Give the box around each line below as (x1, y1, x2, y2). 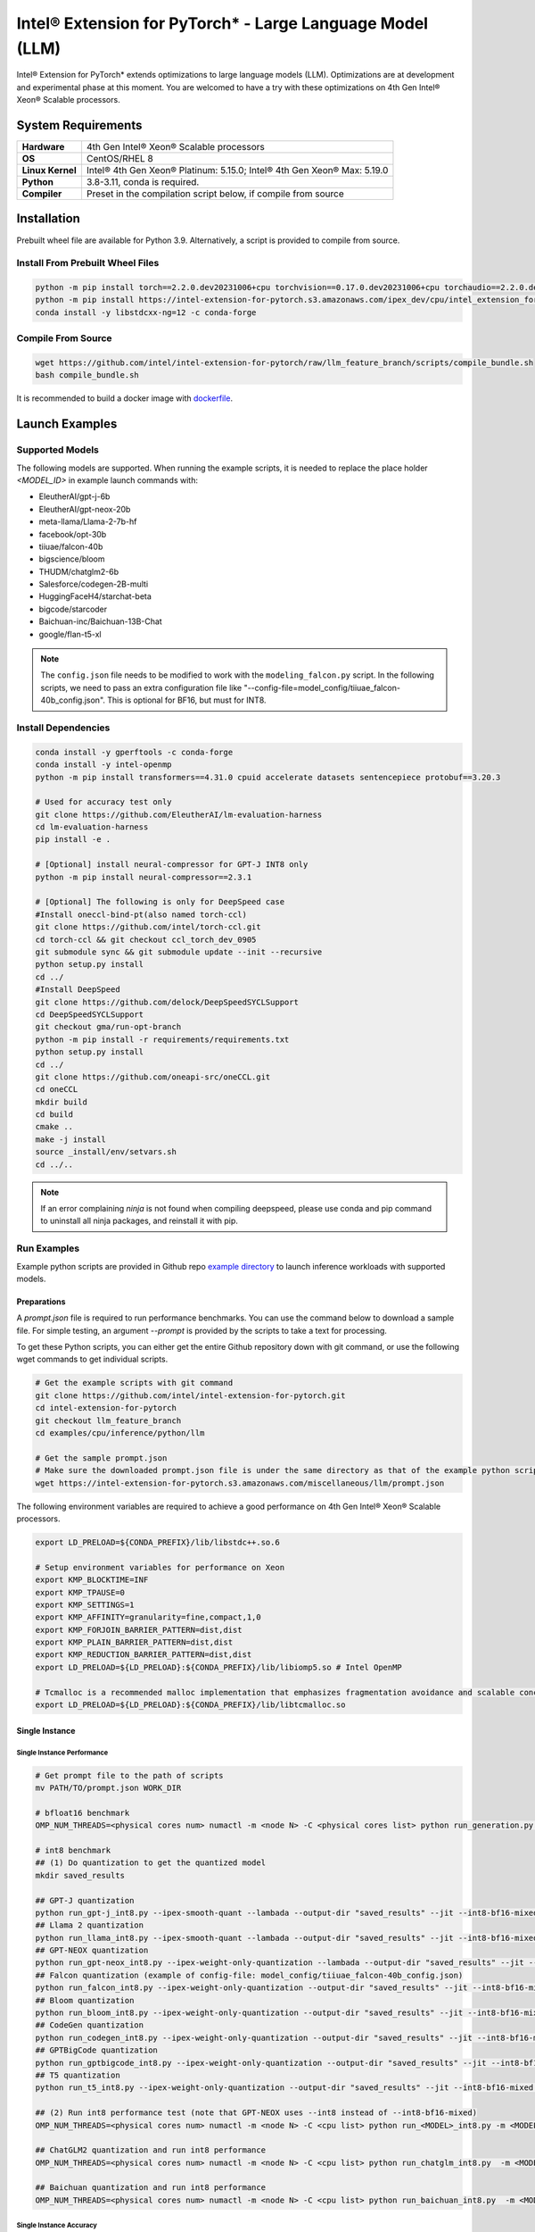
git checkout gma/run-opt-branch (35, 1022, 182, 1032)
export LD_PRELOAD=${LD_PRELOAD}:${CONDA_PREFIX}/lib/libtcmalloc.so (35, 1700, 346, 1710)
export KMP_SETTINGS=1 (35, 1599, 135, 1610)
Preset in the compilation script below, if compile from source (86, 187, 344, 200)
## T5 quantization (35, 2070, 120, 2080)
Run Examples (16, 1242, 80, 1254)
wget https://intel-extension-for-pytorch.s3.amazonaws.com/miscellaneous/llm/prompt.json (35, 1478, 445, 1488)
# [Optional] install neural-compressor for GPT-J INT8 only (35, 860, 309, 870)
